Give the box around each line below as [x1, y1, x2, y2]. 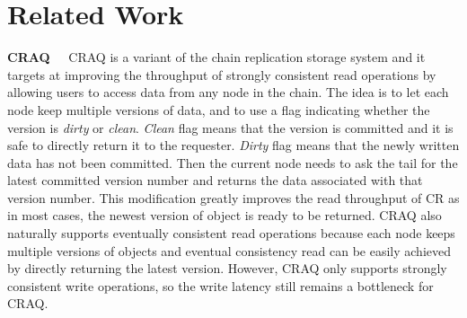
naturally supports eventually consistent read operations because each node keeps [7, 224, 455, 243]
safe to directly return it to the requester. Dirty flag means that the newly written [7, 136, 460, 155]
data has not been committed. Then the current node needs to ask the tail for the [7, 153, 458, 172]
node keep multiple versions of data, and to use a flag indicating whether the [7, 100, 430, 119]
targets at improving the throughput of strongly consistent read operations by [7, 65, 436, 84]
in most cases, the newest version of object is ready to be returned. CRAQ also [7, 206, 442, 225]
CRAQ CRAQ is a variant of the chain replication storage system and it [7, 48, 426, 66]
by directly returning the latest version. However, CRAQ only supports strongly [7, 259, 447, 278]
